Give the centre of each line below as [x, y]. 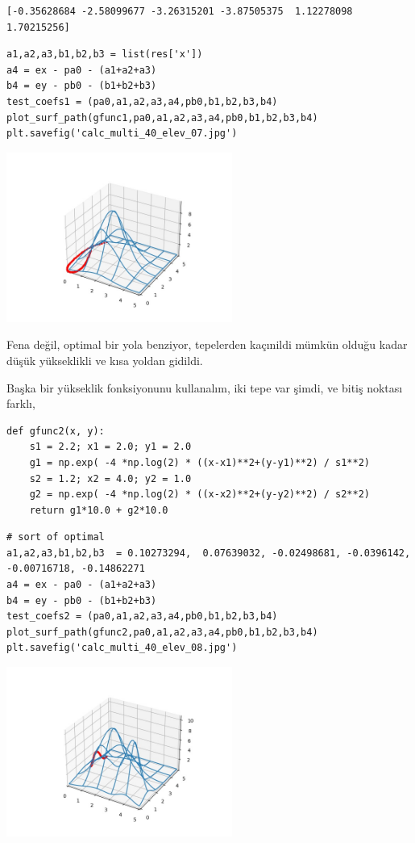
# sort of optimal [56, 537]
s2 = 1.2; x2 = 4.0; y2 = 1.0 [110, 478]
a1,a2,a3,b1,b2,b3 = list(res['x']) [105, 55]
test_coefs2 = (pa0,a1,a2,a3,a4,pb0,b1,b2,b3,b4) [142, 617]
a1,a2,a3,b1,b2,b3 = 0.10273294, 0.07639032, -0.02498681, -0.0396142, [209, 553]
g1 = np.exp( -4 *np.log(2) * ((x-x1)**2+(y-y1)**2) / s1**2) [200, 462]
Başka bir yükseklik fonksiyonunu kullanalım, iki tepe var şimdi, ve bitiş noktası [205, 387]
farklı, [21, 403]
